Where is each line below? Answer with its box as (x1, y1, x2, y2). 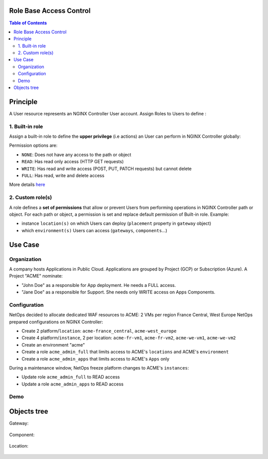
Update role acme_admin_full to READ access (21, 374, 120, 380)
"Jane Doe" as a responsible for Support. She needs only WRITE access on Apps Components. (21, 289, 215, 295)
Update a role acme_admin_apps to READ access (21, 381, 124, 387)
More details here (9, 182, 46, 187)
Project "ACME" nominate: (9, 273, 63, 279)
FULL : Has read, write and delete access (21, 173, 105, 179)
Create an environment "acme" (21, 342, 85, 348)
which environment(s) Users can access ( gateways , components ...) (21, 227, 167, 233)
